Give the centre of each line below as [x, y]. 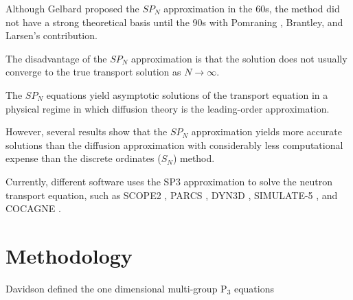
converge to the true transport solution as [93, 72]
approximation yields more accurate [266, 131]
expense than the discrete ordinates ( [83, 158]
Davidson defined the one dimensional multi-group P [116, 288]
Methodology [69, 255]
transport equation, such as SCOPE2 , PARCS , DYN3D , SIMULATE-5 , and [172, 195]
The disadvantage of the [56, 58]
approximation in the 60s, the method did [252, 8]
